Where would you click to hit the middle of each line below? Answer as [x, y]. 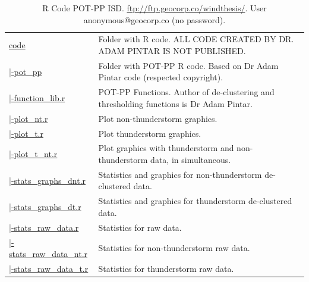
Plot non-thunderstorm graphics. [158, 118]
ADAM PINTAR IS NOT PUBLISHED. [172, 51]
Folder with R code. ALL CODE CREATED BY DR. [196, 39]
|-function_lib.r [37, 98]
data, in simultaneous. [191, 160]
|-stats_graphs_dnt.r [48, 180]
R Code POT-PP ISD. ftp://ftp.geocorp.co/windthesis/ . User [154, 8]
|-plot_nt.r [29, 118]
